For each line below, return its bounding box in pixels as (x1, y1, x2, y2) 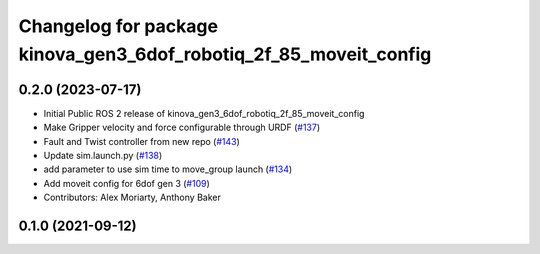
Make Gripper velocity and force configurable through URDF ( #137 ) (43, 121, 321, 134)
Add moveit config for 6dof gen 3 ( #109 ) (43, 177, 210, 189)
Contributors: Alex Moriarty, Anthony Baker (43, 191, 222, 204)
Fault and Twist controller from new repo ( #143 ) (43, 135, 240, 147)
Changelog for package (18, 15, 219, 37)
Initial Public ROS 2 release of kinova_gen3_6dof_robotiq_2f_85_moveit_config (43, 107, 365, 119)
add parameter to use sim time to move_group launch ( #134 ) (43, 163, 293, 175)
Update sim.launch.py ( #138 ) (43, 150, 163, 162)
